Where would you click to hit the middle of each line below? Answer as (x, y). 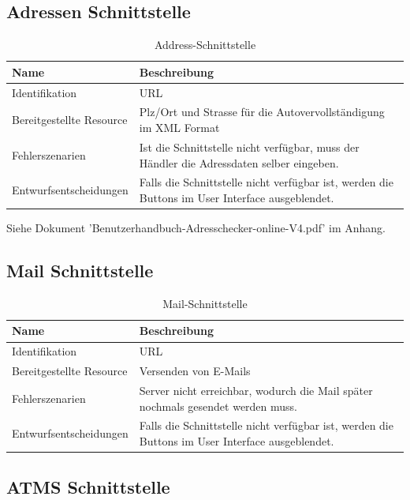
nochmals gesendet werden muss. (218, 406)
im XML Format (179, 128)
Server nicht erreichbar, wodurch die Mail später (256, 390)
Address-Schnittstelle (205, 45)
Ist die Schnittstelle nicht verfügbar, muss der (249, 147)
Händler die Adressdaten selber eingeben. (239, 162)
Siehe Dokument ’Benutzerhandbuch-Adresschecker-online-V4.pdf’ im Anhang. (196, 228)
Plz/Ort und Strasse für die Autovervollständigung (262, 112)
